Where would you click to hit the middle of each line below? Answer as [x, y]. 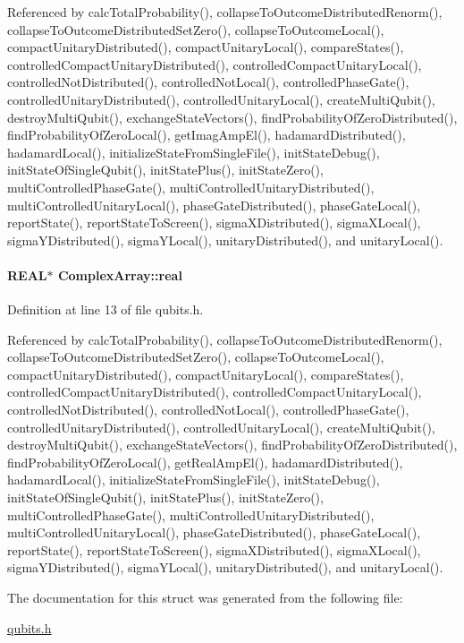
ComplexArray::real [120, 274]
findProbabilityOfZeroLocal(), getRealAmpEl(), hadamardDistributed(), [205, 462]
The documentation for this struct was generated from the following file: [205, 598]
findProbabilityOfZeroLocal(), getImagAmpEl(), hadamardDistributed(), [207, 135]
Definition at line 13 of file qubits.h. [105, 309]
